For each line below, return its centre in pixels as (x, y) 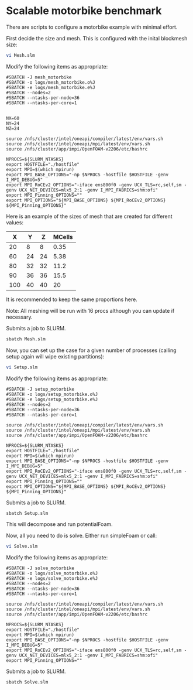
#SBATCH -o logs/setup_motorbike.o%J (52, 394)
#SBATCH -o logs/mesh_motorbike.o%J (51, 82)
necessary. (20, 317)
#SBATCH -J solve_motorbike (40, 568)
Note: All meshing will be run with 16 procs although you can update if (90, 310)
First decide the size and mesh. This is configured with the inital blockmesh (97, 38)
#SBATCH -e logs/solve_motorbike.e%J (52, 579)
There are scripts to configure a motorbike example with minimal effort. (92, 27)
